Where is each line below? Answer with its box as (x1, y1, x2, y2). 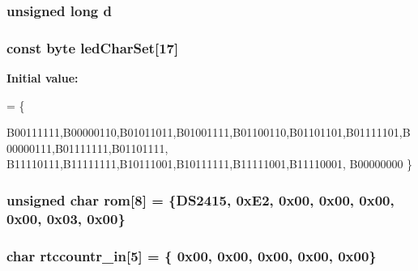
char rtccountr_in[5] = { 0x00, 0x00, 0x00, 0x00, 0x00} (6, 245, 377, 265)
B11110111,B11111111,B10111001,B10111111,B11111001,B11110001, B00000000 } (6, 155, 413, 172)
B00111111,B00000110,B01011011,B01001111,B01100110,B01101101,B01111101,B (6, 124, 411, 141)
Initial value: (6, 70, 79, 87)
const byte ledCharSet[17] (6, 37, 179, 57)
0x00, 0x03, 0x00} (6, 208, 126, 228)
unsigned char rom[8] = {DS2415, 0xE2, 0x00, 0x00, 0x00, (6, 189, 395, 210)
